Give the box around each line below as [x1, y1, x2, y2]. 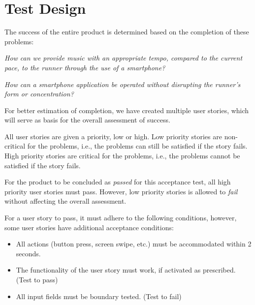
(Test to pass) [16, 274, 58, 284]
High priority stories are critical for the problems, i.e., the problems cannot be [4, 151, 240, 161]
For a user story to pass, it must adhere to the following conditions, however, [4, 213, 237, 223]
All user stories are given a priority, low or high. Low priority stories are [4, 131, 222, 141]
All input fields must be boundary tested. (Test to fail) [16, 291, 182, 301]
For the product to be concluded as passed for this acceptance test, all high [4, 177, 231, 187]
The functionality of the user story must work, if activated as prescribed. [16, 265, 236, 275]
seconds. [16, 248, 41, 258]
